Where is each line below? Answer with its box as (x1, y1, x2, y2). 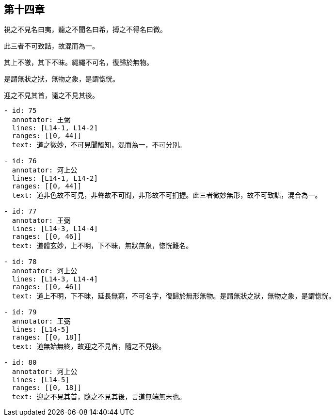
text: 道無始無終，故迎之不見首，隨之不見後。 (12, 342, 166, 351)
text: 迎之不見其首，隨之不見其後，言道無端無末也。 (12, 393, 186, 401)
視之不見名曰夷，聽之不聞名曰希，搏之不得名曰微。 (4, 25, 167, 34)
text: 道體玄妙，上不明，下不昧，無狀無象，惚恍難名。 (12, 242, 193, 250)
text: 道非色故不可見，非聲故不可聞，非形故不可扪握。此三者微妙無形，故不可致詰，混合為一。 (12, 191, 322, 200)
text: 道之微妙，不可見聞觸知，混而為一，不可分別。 (12, 141, 186, 149)
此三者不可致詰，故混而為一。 (4, 42, 99, 50)
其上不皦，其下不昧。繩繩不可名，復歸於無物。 (4, 58, 153, 67)
